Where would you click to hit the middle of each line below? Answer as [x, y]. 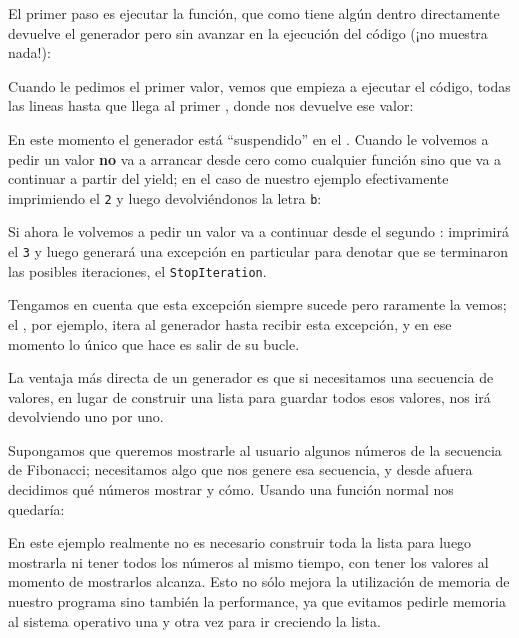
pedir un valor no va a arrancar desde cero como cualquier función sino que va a [255, 158]
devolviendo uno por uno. [86, 416]
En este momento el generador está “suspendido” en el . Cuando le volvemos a [248, 138]
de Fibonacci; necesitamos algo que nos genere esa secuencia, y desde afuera [240, 469]
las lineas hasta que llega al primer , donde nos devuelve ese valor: [211, 105]
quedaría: [36, 508]
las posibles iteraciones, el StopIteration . [137, 270]
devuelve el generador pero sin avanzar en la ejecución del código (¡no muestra [248, 32]
